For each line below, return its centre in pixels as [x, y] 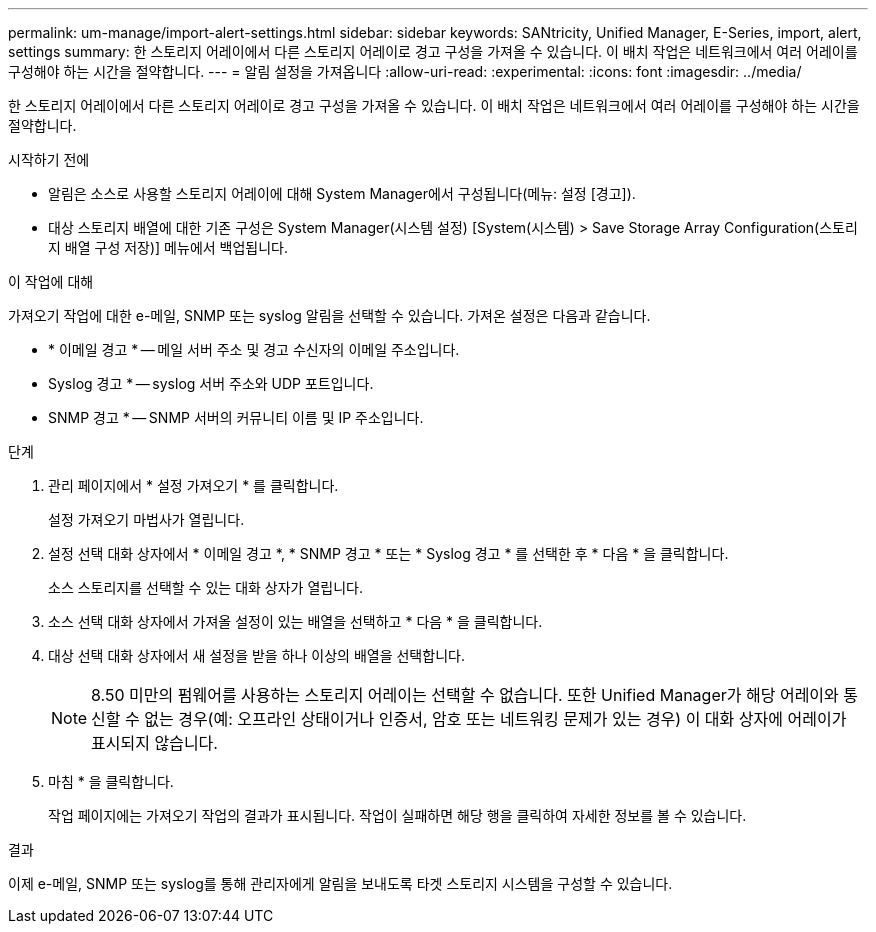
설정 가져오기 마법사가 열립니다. [146, 519]
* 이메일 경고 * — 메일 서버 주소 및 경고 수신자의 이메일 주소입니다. [254, 349]
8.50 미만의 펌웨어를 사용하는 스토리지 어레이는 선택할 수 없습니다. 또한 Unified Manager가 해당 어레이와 [465, 695]
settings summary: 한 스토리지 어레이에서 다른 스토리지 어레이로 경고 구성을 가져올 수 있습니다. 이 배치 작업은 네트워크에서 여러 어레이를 [433, 51]
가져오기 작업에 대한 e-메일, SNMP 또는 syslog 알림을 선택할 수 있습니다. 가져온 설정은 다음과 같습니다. [329, 315]
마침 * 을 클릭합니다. [111, 781]
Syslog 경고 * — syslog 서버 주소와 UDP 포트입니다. [211, 383]
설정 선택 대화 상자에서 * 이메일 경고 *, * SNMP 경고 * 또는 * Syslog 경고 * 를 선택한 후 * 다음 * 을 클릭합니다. [388, 553]
